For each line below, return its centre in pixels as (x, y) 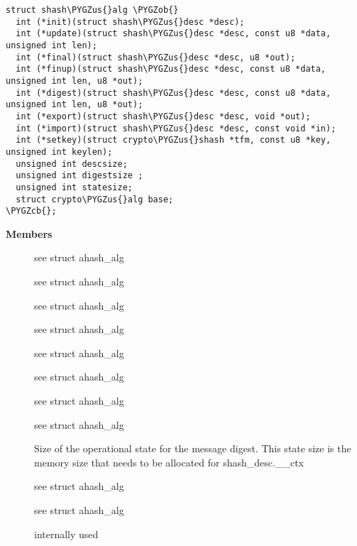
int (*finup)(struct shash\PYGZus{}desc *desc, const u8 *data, (171, 69)
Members (29, 233)
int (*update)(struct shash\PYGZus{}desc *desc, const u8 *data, (174, 34)
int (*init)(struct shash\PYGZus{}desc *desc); (130, 22)
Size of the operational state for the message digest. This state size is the (193, 448)
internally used (66, 534)
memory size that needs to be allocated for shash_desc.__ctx (169, 462)
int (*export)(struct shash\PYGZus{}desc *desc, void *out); (163, 116)
